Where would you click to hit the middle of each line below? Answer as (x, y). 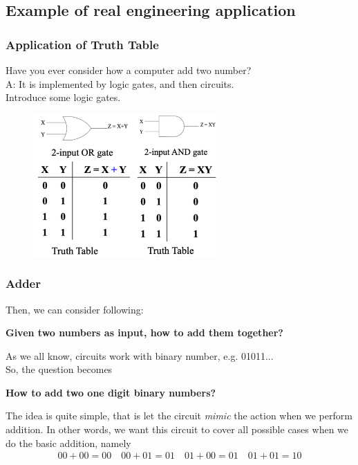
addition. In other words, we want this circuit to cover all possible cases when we (177, 429)
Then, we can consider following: (75, 309)
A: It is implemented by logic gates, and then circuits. (120, 83)
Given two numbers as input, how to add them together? (144, 332)
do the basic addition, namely (68, 443)
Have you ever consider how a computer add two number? (129, 70)
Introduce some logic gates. (63, 97)
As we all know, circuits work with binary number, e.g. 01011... (140, 355)
